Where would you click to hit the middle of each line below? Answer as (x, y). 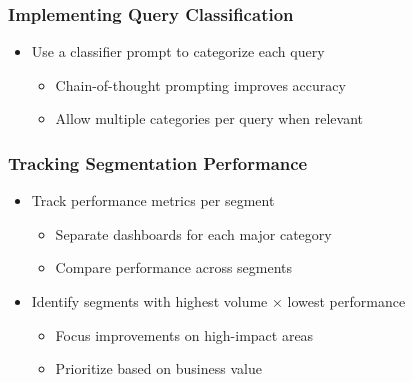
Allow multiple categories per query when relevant (209, 118)
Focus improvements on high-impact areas (184, 334)
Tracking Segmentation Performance (158, 162)
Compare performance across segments (174, 267)
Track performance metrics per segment (153, 200)
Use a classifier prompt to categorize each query (178, 51)
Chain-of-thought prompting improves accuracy (200, 84)
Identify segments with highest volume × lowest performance (218, 301)
